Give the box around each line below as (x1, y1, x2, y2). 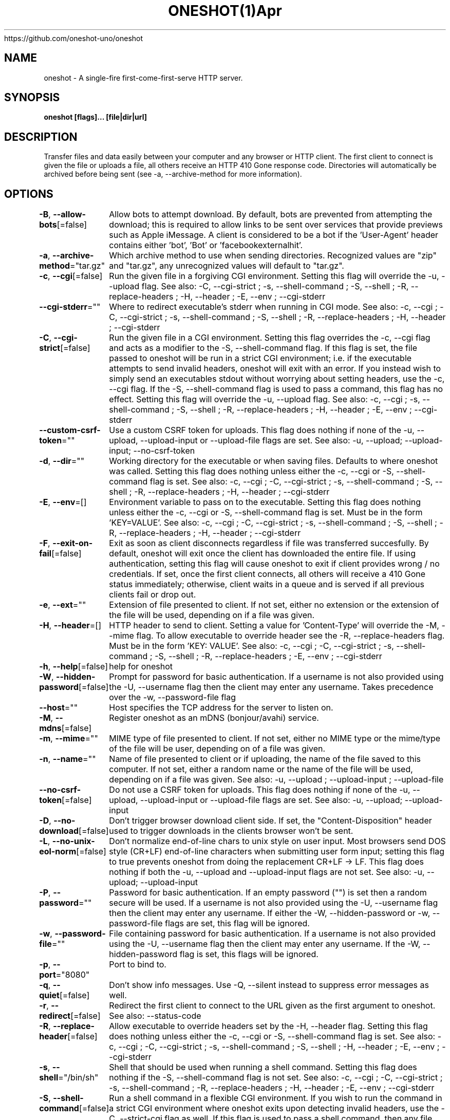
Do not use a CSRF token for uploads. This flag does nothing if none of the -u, (109, 785, 410, 795)
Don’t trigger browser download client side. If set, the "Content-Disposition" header (109, 815, 432, 826)
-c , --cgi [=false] (39, 271, 103, 282)
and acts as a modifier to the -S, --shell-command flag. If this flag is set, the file (109, 343, 418, 353)
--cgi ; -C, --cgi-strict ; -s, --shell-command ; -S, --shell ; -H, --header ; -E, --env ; (118, 1041, 440, 1052)
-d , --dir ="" (39, 456, 85, 466)
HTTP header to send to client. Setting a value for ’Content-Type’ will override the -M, (109, 620, 439, 631)
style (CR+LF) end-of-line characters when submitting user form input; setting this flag (109, 846, 445, 857)
